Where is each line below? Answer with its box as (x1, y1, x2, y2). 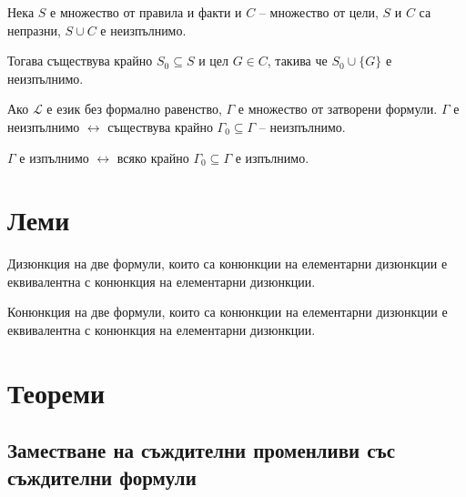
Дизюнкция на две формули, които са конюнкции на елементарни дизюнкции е (7, 254, 448, 273)
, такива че (267, 51, 328, 70)
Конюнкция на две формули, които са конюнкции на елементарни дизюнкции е (7, 302, 448, 321)
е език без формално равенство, (46, 99, 222, 118)
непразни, (7, 20, 61, 39)
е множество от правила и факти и (50, 3, 242, 21)
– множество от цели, (258, 3, 379, 21)
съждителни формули (7, 462, 197, 491)
